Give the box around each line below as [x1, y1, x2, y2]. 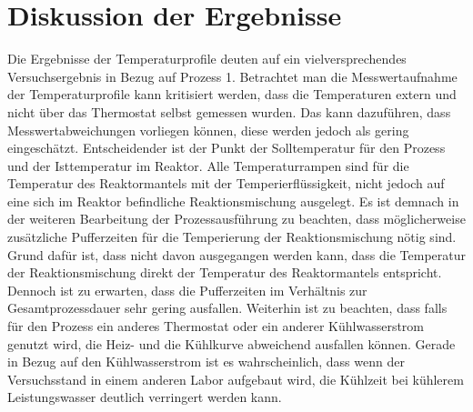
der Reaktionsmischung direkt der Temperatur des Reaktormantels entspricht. [7, 263, 442, 282]
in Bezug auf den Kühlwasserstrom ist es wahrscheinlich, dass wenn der [7, 352, 405, 371]
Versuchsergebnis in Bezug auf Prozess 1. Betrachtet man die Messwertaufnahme [7, 66, 458, 85]
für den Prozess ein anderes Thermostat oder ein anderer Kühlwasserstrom [7, 317, 425, 336]
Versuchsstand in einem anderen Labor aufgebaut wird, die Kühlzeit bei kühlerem [7, 369, 464, 388]
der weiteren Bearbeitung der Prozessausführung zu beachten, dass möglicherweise [7, 209, 466, 228]
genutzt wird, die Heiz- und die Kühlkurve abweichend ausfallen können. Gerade [7, 334, 456, 353]
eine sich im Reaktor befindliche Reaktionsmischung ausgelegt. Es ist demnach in [7, 191, 459, 210]
